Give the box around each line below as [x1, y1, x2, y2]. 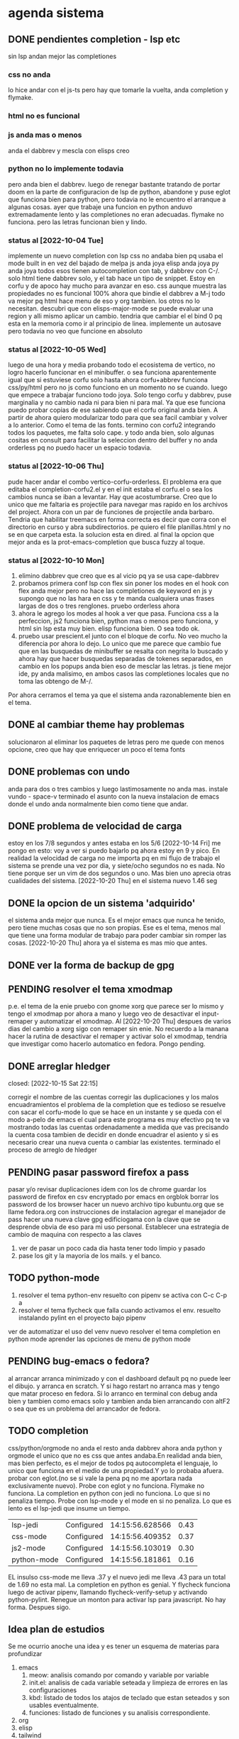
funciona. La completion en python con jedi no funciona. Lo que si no [8, 1489, 211, 1497]
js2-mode [11, 1543, 45, 1552]
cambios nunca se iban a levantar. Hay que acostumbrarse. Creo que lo [8, 492, 217, 501]
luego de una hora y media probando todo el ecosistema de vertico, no [8, 360, 216, 370]
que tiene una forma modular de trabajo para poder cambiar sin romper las [8, 931, 227, 940]
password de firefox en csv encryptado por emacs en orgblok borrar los [8, 1193, 219, 1201]
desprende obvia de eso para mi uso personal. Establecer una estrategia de [8, 1223, 230, 1231]
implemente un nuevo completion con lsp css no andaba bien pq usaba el [8, 252, 223, 260]
